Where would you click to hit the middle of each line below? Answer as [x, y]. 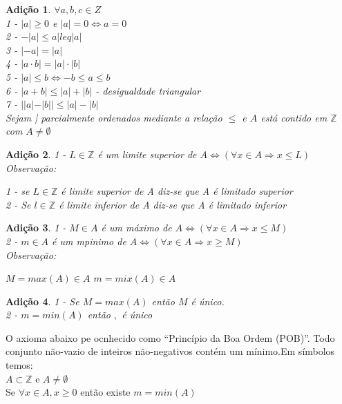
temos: [19, 365]
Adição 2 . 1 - [36, 154]
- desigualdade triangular [148, 90]
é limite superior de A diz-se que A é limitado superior [177, 191]
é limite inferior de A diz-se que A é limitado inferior [173, 204]
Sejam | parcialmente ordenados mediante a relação [114, 117]
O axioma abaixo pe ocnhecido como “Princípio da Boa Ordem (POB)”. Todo [170, 337]
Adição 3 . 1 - [36, 228]
